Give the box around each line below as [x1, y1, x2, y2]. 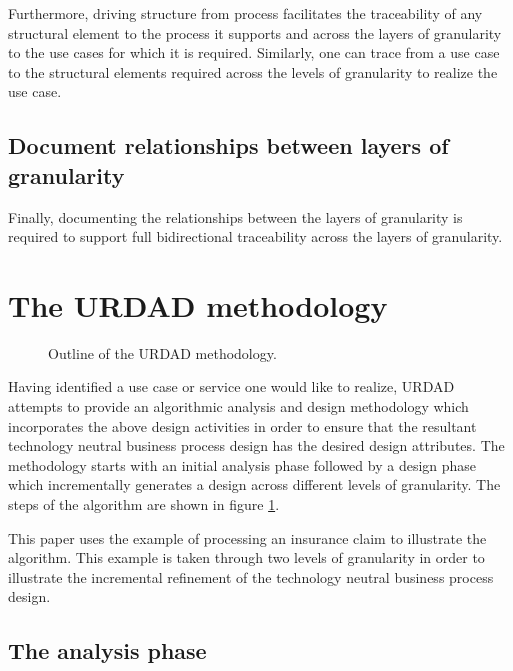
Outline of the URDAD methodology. [48, 342, 277, 363]
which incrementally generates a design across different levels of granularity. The [8, 474, 501, 495]
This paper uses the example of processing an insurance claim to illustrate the [8, 527, 487, 548]
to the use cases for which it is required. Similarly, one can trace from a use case [8, 42, 500, 63]
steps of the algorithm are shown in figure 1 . [8, 494, 280, 515]
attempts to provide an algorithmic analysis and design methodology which [8, 396, 469, 417]
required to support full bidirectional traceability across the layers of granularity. [8, 226, 503, 247]
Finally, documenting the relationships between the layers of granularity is [8, 206, 463, 227]
